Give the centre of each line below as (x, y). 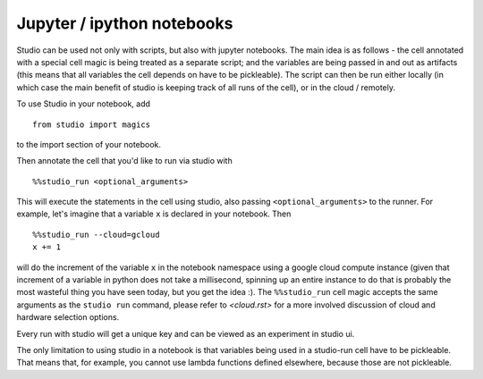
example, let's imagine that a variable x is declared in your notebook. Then (154, 214)
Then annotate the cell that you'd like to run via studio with (124, 161)
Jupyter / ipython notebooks (125, 23)
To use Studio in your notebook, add (84, 104)
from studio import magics (92, 124)
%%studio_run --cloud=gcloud (96, 234)
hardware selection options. (68, 317)
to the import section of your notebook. (89, 144)
